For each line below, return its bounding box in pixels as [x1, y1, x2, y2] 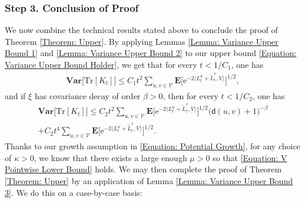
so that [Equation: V [213, 151, 287, 163]
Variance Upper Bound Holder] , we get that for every [5, 58, 197, 70]
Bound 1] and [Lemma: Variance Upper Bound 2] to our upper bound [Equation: [5, 47, 297, 59]
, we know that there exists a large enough [34, 151, 187, 163]
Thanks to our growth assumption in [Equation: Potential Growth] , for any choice [5, 140, 300, 152]
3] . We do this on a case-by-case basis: [5, 186, 142, 198]
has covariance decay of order [34, 89, 141, 102]
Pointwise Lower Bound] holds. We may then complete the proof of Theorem [5, 163, 282, 175]
